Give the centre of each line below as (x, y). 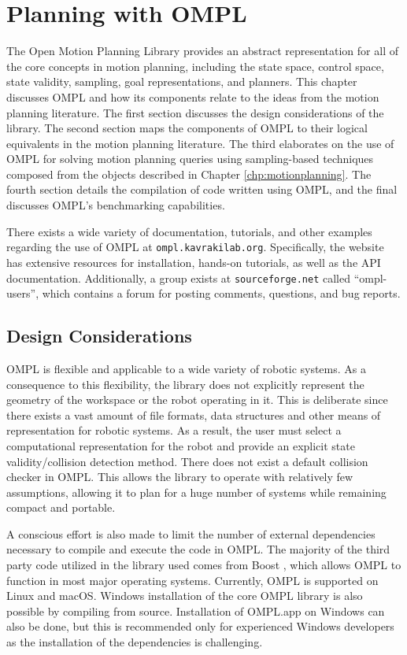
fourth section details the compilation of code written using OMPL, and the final (202, 189)
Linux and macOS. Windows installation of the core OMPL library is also (185, 596)
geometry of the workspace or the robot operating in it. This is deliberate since (197, 400)
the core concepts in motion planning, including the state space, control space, (195, 66)
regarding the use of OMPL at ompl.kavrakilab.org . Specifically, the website (195, 247)
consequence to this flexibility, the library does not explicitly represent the (185, 384)
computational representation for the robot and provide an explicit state (181, 445)
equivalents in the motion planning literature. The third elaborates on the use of (200, 143)
